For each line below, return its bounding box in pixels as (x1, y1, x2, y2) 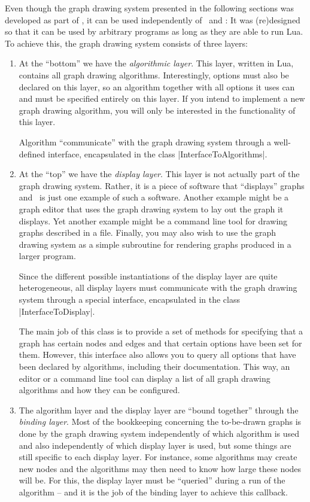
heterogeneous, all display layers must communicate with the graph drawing (19, 281, 297, 294)
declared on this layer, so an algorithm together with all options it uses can (19, 80, 295, 93)
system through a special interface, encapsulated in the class (19, 293, 240, 306)
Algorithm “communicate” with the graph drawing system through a (19, 135, 271, 148)
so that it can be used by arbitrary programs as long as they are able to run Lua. (5, 25, 303, 38)
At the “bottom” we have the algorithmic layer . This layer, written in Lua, (19, 57, 294, 69)
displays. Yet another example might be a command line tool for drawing (19, 214, 288, 227)
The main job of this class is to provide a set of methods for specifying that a (19, 325, 303, 337)
